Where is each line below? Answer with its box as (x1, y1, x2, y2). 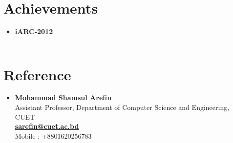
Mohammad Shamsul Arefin (15, 92, 112, 103)
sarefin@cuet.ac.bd (15, 121, 79, 131)
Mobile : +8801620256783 (15, 130, 92, 141)
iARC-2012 (15, 26, 53, 36)
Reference (3, 64, 71, 84)
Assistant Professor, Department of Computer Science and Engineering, (15, 102, 230, 112)
